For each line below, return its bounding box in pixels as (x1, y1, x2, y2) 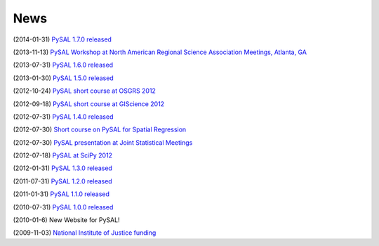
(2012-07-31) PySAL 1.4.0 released (13, 112, 114, 121)
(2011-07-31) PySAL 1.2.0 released (13, 176, 112, 186)
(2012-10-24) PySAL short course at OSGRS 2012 (13, 86, 156, 95)
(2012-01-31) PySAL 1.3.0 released (13, 164, 112, 172)
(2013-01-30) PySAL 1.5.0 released (13, 74, 114, 82)
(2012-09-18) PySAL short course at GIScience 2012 (13, 99, 165, 108)
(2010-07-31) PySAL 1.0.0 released (13, 202, 114, 211)
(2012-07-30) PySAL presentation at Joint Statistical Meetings (13, 138, 193, 147)
